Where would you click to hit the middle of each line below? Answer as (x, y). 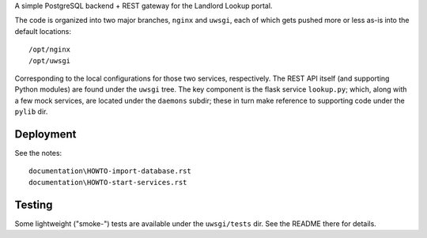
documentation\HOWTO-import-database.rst (110, 171)
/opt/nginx (50, 50)
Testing (34, 204)
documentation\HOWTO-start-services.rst (108, 182)
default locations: (43, 31)
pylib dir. (31, 111)
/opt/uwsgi (50, 60)
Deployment (45, 134)
